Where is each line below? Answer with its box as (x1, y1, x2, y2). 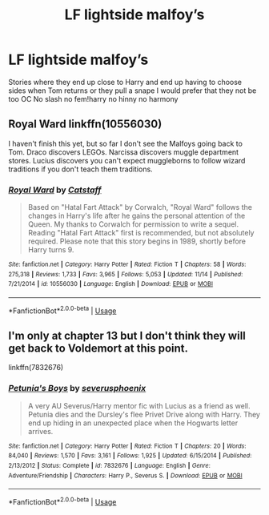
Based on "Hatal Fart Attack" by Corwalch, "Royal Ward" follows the (27, 203, 252, 212)
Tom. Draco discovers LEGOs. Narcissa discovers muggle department (8, 147, 239, 157)
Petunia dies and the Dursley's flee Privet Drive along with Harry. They (27, 409, 260, 419)
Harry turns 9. (27, 245, 74, 255)
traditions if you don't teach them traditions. (8, 164, 154, 174)
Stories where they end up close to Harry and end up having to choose (8, 77, 243, 87)
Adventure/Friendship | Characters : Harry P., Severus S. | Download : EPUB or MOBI (8, 471, 243, 480)
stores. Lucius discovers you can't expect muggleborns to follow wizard (8, 155, 246, 165)
